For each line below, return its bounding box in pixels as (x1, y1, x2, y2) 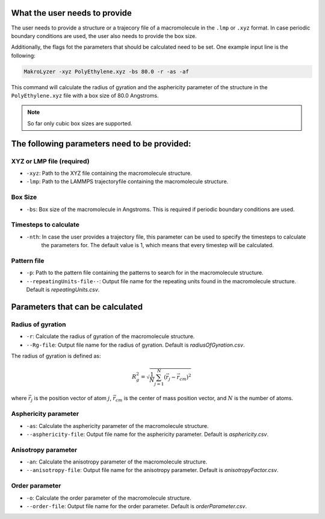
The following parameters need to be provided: (11, 139, 191, 149)
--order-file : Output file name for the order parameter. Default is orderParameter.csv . (26, 503, 247, 509)
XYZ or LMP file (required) (11, 157, 90, 165)
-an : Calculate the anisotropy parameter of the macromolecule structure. (26, 458, 208, 465)
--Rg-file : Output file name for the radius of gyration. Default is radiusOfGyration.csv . (26, 341, 245, 348)
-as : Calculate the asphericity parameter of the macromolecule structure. (26, 422, 209, 429)
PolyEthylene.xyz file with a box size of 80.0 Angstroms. (11, 92, 159, 99)
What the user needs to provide (11, 8, 132, 18)
